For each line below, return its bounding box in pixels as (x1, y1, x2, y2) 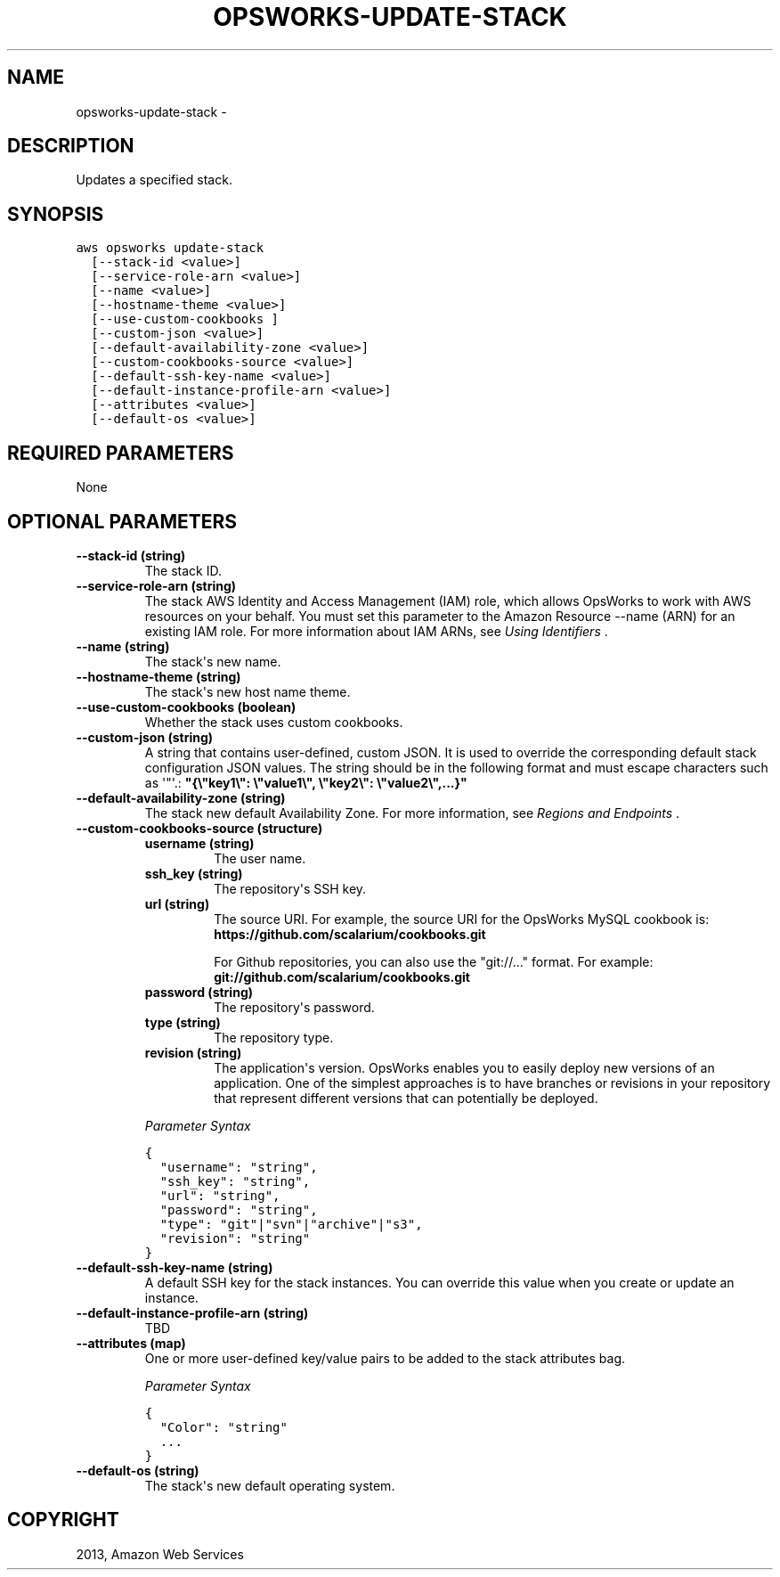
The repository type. (214, 1029, 334, 1045)
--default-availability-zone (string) (76, 789, 286, 805)
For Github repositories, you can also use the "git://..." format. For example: (214, 953, 654, 969)
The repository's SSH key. (214, 880, 367, 896)
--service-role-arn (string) (76, 577, 237, 593)
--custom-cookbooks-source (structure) (76, 820, 323, 836)
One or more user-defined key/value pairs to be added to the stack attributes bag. (144, 1350, 626, 1366)
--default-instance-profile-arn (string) (76, 1304, 309, 1320)
